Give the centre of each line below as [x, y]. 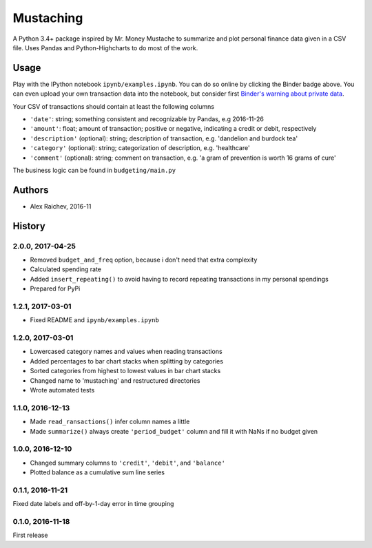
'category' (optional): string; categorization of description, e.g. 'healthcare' [140, 148]
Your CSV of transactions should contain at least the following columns [114, 106]
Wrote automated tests [62, 390]
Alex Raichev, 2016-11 [61, 206]
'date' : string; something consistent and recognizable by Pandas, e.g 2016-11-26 [147, 119]
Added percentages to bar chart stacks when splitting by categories [127, 361]
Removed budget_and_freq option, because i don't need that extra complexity [144, 260]
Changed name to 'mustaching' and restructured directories [115, 380]
